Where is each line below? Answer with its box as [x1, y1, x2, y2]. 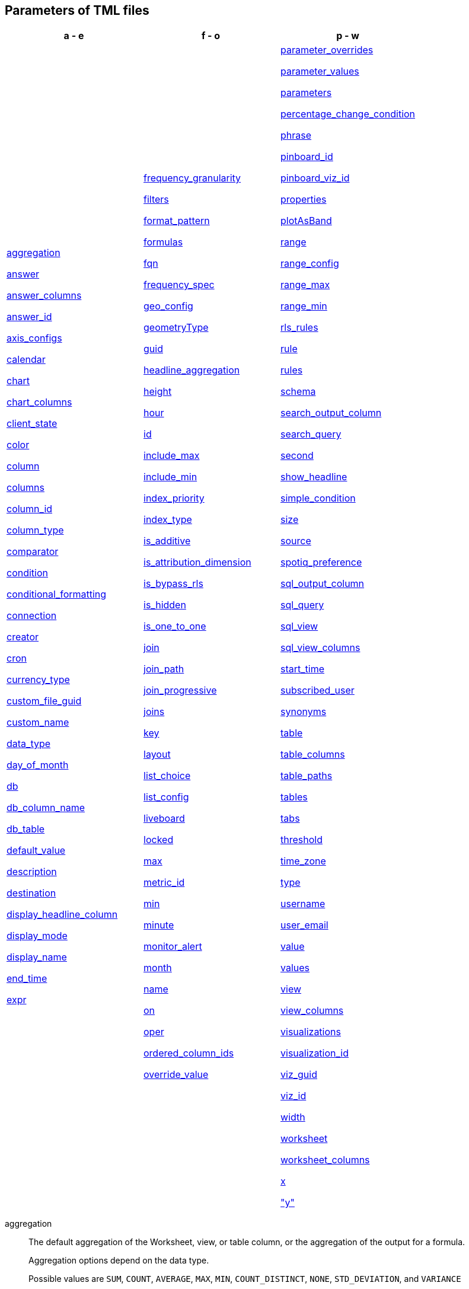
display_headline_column [7, 908, 118, 921]
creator [7, 631, 39, 643]
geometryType [143, 321, 209, 334]
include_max [143, 449, 200, 462]
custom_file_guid [7, 695, 82, 707]
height [143, 385, 172, 398]
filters [143, 193, 169, 206]
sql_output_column [280, 578, 365, 590]
